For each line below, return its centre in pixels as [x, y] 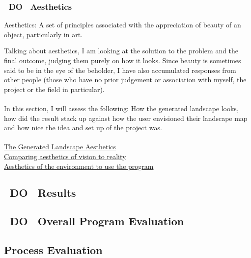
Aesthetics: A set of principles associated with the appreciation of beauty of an [123, 25]
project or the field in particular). [54, 89]
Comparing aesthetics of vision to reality [65, 156]
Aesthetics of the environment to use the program [79, 166]
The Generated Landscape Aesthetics [60, 147]
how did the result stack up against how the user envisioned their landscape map [126, 118]
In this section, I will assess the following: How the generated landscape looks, [121, 108]
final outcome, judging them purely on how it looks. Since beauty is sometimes [123, 60]
